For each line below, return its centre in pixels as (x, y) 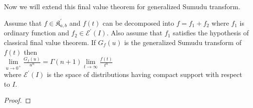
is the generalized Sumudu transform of (183, 42)
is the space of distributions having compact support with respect (145, 74)
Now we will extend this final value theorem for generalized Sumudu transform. (122, 6)
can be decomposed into (138, 23)
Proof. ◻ (18, 100)
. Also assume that (135, 33)
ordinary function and (36, 33)
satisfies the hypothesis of (211, 33)
